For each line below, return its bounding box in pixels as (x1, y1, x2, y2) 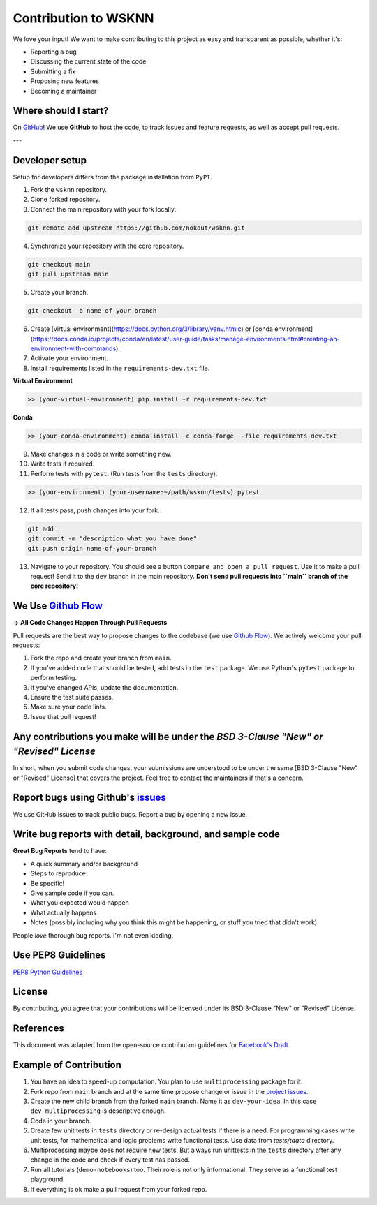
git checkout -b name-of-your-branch (27, 307, 157, 315)
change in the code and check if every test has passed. (30, 1155, 190, 1164)
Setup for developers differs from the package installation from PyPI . (13, 172, 213, 181)
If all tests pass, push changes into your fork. (30, 506, 160, 515)
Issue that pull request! (30, 712, 96, 720)
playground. (30, 1175, 66, 1183)
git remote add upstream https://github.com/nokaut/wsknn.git (27, 223, 245, 232)
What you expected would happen (30, 899, 129, 907)
